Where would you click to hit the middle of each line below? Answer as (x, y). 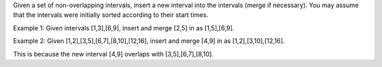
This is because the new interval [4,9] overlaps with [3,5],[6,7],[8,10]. (113, 54)
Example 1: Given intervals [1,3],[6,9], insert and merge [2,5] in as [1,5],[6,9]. (124, 28)
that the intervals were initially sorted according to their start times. (111, 15)
